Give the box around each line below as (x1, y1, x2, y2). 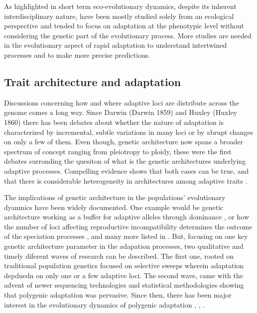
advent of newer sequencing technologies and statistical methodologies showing (4, 280, 244, 290)
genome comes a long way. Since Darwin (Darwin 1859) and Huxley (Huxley (4, 107, 237, 117)
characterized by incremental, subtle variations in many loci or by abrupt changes (4, 126, 254, 137)
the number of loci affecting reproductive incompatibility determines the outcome (4, 221, 253, 231)
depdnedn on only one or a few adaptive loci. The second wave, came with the (4, 270, 243, 280)
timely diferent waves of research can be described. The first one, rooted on (4, 250, 234, 261)
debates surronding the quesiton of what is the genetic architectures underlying (4, 156, 246, 166)
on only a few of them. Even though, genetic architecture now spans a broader (4, 136, 244, 147)
